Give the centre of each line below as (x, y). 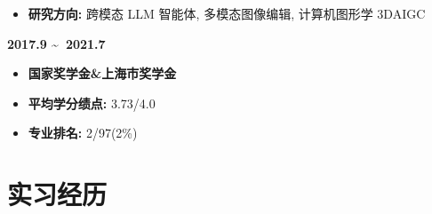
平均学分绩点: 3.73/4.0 (92, 103)
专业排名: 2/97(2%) (83, 133)
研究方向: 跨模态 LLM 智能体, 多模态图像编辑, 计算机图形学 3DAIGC (227, 13)
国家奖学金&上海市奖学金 (102, 73)
